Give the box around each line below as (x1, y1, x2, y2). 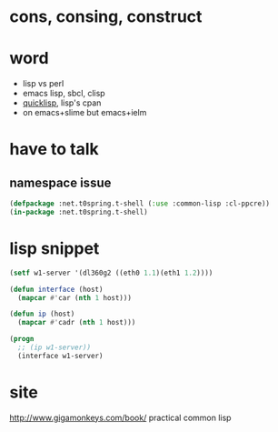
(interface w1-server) (17, 351, 104, 360)
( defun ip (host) (9, 309, 75, 319)
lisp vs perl (22, 78, 65, 89)
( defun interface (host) (9, 285, 104, 294)
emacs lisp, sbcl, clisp (22, 88, 106, 99)
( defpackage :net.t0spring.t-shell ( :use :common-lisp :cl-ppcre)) (9, 199, 271, 208)
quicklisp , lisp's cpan (22, 97, 102, 108)
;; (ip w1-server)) (17, 343, 92, 352)
